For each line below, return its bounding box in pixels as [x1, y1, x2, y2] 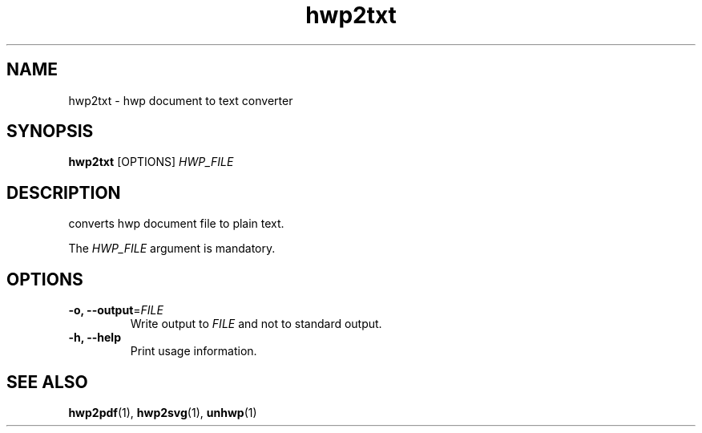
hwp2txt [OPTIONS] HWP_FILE [68, 155, 234, 169]
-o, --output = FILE [68, 303, 163, 318]
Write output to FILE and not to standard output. [130, 317, 382, 331]
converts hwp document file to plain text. [68, 216, 284, 231]
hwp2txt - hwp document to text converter [68, 93, 293, 107]
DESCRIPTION [6, 182, 121, 203]
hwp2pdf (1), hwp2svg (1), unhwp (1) [68, 405, 257, 419]
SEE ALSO [6, 371, 88, 392]
